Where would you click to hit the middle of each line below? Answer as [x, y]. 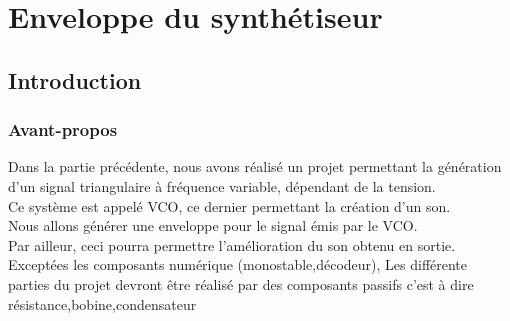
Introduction [75, 79]
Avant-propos [63, 129]
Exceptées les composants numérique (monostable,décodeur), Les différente [238, 264]
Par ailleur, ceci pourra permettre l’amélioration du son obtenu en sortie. [232, 244]
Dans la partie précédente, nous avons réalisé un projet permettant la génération [255, 166]
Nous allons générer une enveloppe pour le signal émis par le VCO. [213, 225]
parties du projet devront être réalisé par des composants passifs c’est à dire [241, 283]
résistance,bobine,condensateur [102, 303]
